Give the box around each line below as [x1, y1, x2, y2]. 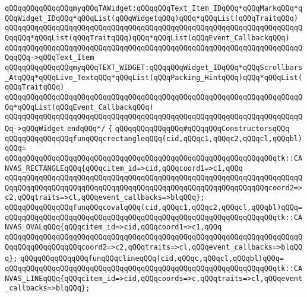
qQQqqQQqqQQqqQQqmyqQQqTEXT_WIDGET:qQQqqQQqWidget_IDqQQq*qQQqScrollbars [5, 63, 303, 72]
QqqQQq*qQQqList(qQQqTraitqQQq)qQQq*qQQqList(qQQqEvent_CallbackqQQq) [5, 33, 290, 42]
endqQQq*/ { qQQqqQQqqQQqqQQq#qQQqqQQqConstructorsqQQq [67, 124, 290, 133]
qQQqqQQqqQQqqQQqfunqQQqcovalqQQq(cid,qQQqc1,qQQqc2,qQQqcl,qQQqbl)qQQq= [5, 203, 303, 212]
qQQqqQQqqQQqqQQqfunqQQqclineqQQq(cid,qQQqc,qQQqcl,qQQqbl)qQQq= [20, 254, 284, 263]
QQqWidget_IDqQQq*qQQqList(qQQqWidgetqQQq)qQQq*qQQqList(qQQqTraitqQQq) [5, 14, 298, 23]
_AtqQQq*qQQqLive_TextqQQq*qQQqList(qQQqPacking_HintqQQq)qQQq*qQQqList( [5, 73, 303, 82]
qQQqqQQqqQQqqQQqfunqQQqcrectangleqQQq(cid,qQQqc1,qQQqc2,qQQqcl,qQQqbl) [5, 134, 303, 143]
